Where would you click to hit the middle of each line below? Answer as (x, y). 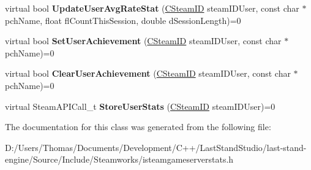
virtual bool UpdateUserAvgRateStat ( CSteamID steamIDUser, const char (152, 8)
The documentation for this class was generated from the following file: (138, 127)
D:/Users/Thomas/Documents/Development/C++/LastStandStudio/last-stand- (156, 147)
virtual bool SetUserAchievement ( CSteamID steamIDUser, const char (143, 41)
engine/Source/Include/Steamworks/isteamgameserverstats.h (119, 159)
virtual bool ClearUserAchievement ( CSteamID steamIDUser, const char (148, 73)
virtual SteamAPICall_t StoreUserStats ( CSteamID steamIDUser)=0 (140, 106)
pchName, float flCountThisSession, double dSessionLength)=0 (123, 20)
